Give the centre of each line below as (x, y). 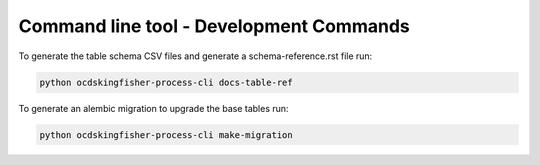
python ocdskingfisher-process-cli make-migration (166, 134)
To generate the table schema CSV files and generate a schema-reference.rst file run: (195, 56)
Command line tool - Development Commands (214, 26)
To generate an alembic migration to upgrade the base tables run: (153, 108)
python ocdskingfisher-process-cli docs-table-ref (166, 82)
